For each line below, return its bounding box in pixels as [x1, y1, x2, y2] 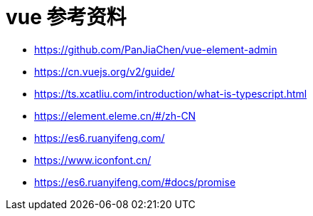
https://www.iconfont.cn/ [34, 153, 152, 166]
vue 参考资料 [6, 5, 127, 29]
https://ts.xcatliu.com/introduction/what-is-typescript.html [34, 87, 307, 100]
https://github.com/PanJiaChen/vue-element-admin [34, 43, 277, 56]
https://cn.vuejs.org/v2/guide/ [34, 65, 175, 78]
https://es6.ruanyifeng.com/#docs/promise [34, 175, 236, 188]
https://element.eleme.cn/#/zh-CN [34, 109, 196, 122]
